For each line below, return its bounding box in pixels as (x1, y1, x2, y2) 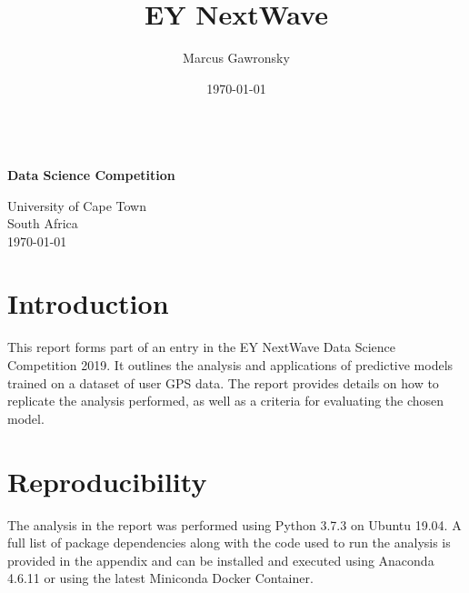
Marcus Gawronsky (183, 48, 290, 67)
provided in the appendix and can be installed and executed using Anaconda (7, 550, 434, 569)
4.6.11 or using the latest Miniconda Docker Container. (7, 568, 314, 588)
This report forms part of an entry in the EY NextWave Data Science (7, 337, 395, 357)
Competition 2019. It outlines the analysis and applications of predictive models (7, 356, 454, 374)
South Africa (7, 214, 78, 233)
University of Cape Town (7, 196, 146, 215)
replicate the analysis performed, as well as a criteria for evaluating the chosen (7, 391, 444, 410)
